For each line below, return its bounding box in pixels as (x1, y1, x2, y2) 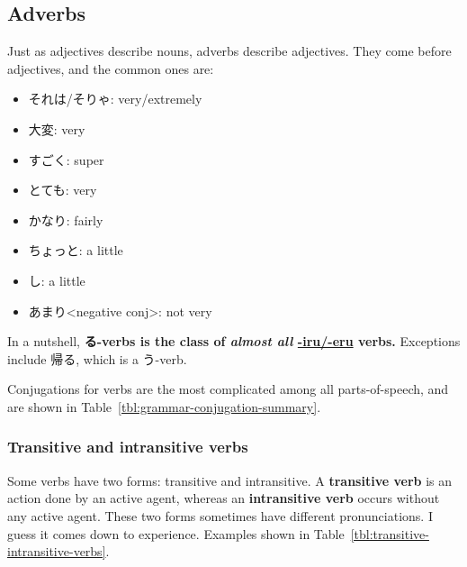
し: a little (28, 270, 85, 289)
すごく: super (28, 150, 104, 169)
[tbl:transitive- (350, 524, 429, 543)
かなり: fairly (28, 210, 103, 229)
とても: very (28, 180, 97, 199)
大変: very (28, 119, 85, 138)
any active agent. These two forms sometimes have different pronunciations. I (7, 506, 433, 525)
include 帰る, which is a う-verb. (7, 349, 187, 368)
